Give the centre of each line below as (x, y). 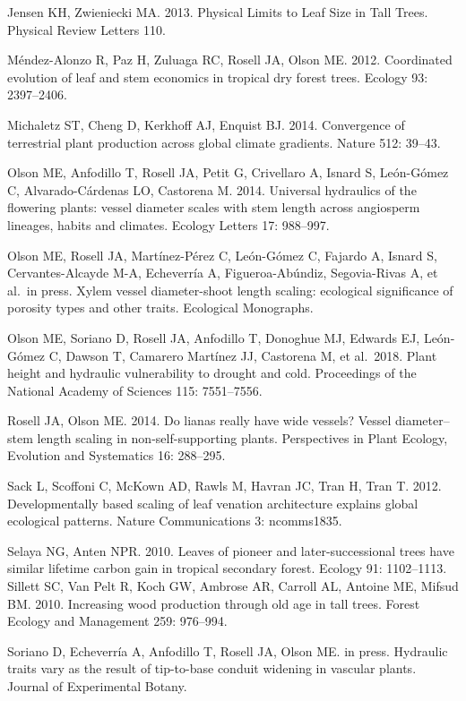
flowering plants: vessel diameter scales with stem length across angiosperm (214, 207)
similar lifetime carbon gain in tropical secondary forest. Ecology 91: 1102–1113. (227, 568)
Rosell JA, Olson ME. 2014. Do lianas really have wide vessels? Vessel (199, 420)
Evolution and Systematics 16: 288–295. (116, 455)
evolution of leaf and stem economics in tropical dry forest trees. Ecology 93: (218, 77)
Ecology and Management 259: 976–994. (117, 621)
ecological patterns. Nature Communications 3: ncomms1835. (175, 521)
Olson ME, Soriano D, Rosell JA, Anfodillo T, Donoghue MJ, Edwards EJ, (214, 337)
